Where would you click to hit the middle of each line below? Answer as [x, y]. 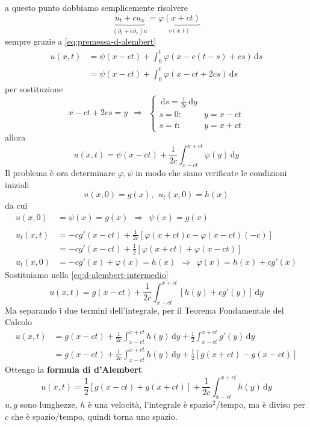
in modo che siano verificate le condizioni [211, 173]
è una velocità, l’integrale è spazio [150, 404]
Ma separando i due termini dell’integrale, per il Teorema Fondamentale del [144, 310]
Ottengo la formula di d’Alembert [73, 369]
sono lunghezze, [49, 404]
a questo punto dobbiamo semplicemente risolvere [97, 7]
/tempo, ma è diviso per [260, 404]
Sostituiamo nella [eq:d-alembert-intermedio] [87, 274]
